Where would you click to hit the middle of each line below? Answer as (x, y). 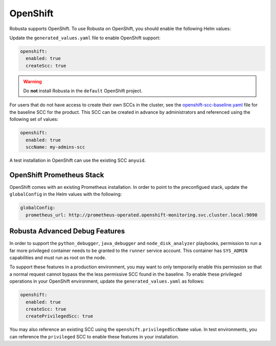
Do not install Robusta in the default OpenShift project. (83, 91)
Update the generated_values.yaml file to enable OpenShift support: (85, 38)
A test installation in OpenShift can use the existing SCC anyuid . (78, 160)
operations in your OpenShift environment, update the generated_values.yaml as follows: (107, 281)
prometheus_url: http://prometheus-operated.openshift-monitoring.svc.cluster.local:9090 (142, 215)
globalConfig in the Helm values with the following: (66, 194)
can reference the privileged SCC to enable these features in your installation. (94, 336)
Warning (32, 81)
